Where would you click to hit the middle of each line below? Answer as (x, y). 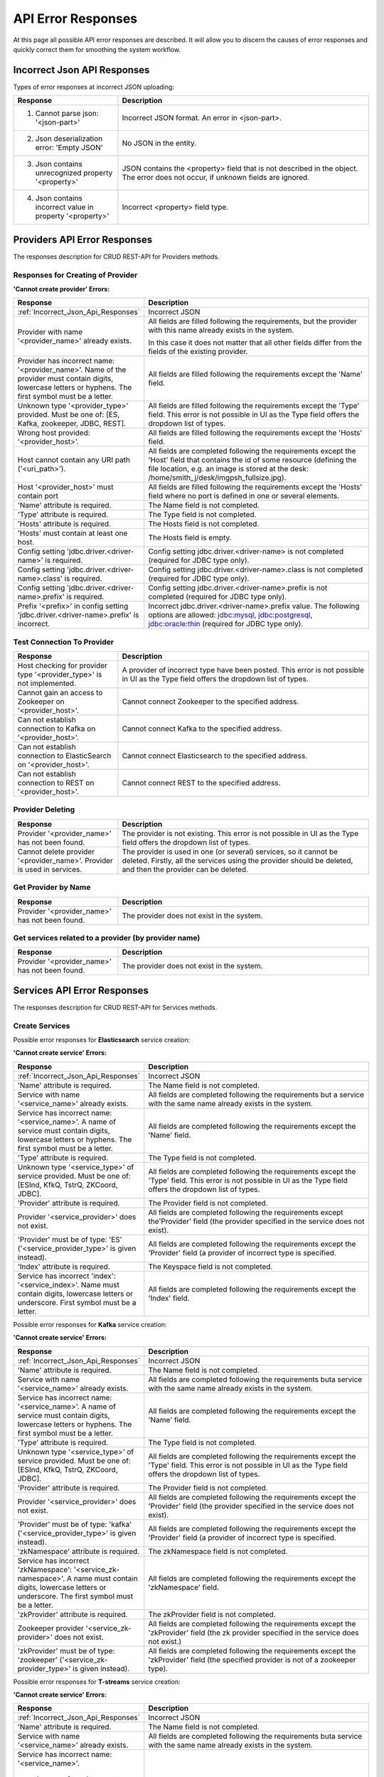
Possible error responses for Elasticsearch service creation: (102, 1040)
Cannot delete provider (56, 852)
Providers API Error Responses (83, 239)
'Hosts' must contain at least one (73, 533)
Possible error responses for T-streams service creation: (97, 1682)
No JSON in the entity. (159, 144)
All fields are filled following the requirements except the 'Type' (254, 406)
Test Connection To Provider (63, 642)
